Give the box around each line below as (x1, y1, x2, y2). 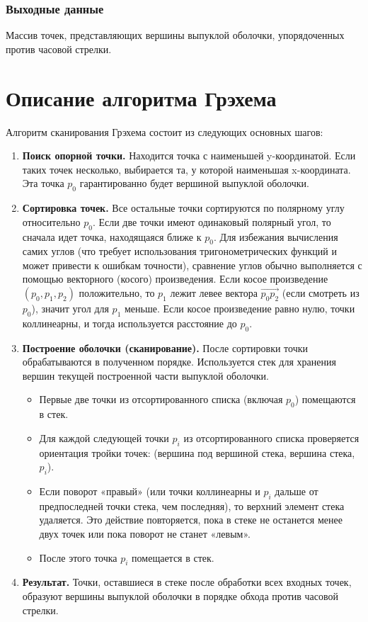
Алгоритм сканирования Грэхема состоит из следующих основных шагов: (6, 124, 323, 139)
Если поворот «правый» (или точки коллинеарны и (39, 484, 260, 499)
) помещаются (294, 392, 356, 407)
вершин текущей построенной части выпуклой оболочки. (22, 368, 269, 383)
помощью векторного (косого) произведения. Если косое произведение (22, 271, 328, 286)
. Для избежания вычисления (213, 229, 338, 244)
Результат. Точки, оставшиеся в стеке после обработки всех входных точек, (22, 575, 352, 589)
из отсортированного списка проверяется (183, 430, 360, 445)
